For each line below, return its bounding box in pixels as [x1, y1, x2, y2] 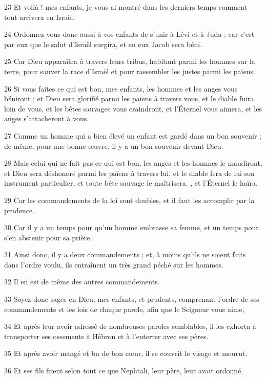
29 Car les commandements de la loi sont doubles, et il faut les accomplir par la [4, 194, 255, 205]
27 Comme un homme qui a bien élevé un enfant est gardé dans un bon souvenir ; [4, 130, 261, 141]
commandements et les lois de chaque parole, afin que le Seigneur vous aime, [4, 303, 244, 314]
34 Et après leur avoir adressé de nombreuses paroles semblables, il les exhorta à [4, 321, 256, 331]
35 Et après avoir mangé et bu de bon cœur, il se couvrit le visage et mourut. [4, 348, 248, 359]
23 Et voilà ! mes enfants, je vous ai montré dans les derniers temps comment [4, 2, 248, 12]
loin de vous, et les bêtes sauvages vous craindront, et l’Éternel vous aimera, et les [4, 103, 262, 114]
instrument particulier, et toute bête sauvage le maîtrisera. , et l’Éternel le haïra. [4, 177, 258, 188]
